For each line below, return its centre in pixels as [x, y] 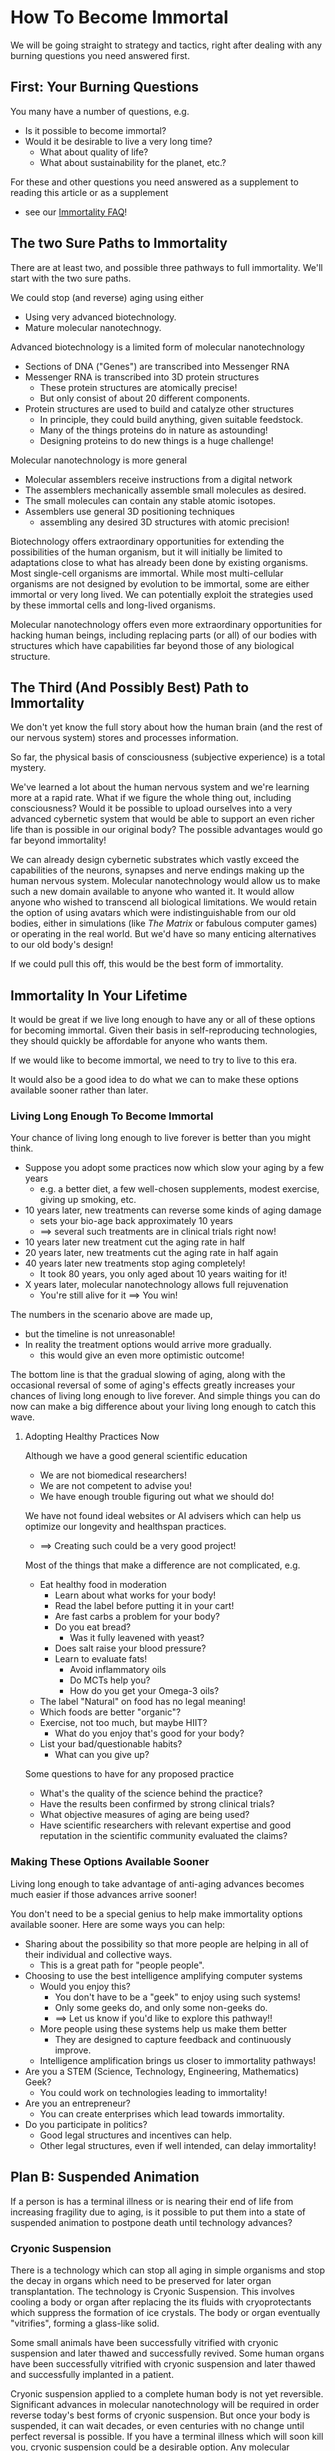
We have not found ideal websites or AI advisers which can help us [163, 1516]
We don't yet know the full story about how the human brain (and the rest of [166, 727]
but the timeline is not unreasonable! [100, 1334]
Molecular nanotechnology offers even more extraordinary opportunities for [166, 624]
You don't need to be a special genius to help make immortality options [156, 1913]
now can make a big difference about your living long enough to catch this [163, 1407]
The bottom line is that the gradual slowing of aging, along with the [148, 1375]
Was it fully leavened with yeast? [137, 1638]
